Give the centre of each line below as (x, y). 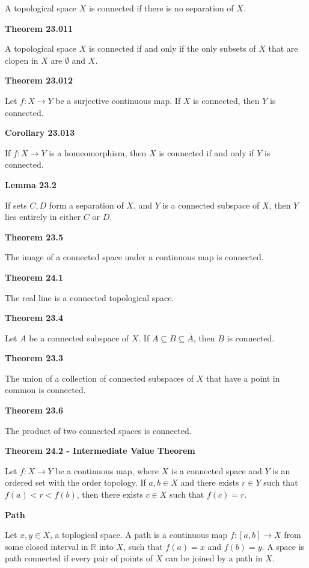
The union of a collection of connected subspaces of (99, 378)
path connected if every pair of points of (79, 558)
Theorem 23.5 (34, 237)
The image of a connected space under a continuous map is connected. (134, 257)
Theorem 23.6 (34, 410)
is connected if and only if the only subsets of (172, 48)
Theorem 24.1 (34, 277)
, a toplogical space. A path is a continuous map (139, 535)
